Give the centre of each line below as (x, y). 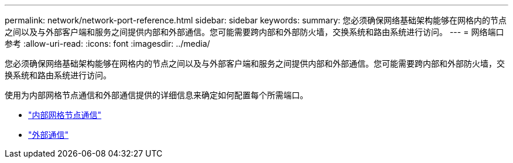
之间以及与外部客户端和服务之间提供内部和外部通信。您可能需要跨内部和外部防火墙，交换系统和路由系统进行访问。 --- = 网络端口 (254, 32)
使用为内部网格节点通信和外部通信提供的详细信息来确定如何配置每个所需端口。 (156, 95)
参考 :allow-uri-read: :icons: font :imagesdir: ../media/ (107, 44)
